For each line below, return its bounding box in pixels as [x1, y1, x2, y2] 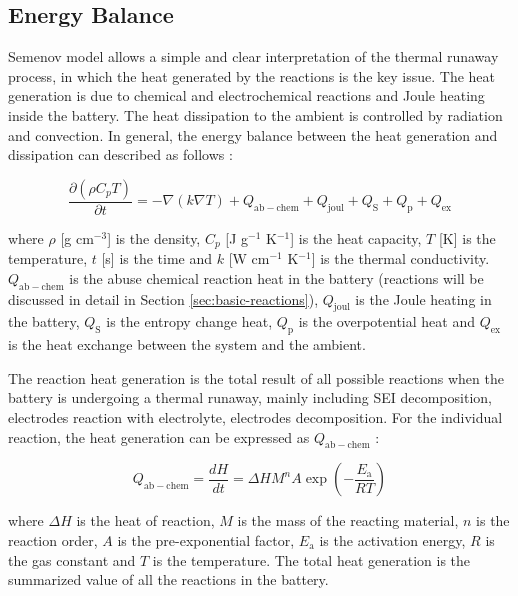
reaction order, [8, 530, 98, 550]
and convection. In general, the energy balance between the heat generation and [8, 124, 498, 145]
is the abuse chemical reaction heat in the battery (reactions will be [69, 267, 484, 288]
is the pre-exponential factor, [117, 530, 295, 550]
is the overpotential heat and [298, 311, 475, 332]
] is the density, [107, 227, 201, 248]
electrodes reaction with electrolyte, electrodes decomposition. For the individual [8, 407, 503, 428]
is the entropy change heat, [106, 311, 273, 332]
